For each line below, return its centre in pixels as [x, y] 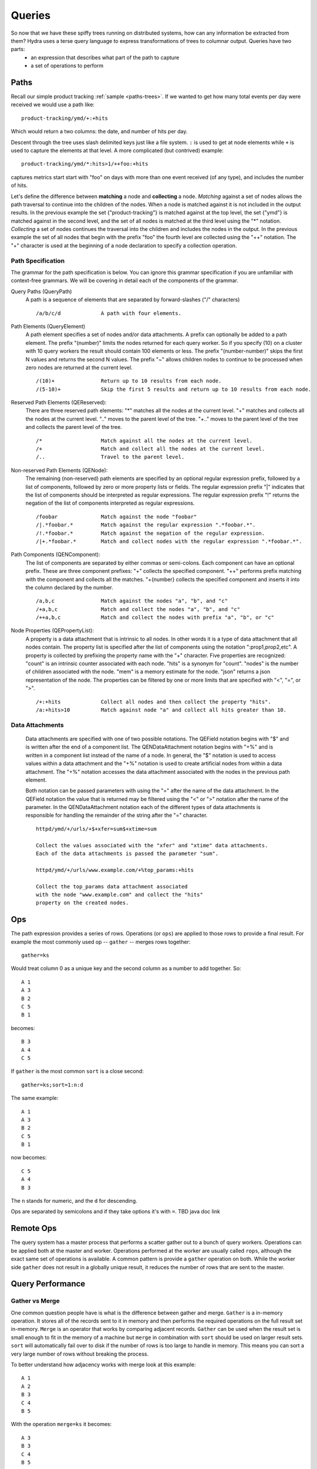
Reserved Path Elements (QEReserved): [59, 403]
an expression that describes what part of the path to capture [105, 57]
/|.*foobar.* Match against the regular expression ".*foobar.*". [146, 525]
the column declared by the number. [70, 587]
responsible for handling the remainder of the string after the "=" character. [117, 815]
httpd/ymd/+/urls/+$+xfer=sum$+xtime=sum [96, 829]
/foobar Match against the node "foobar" [117, 517]
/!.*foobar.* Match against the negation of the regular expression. [151, 533]
